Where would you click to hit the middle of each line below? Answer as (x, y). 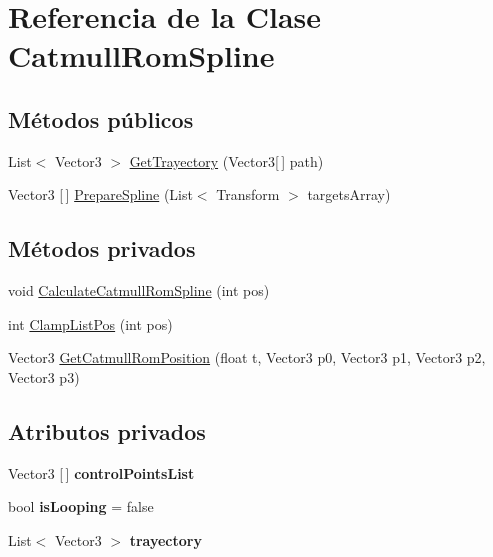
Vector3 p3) (44, 376)
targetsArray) (349, 194)
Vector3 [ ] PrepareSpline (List (100, 194)
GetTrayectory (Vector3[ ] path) (226, 160)
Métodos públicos (101, 118)
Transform (248, 194)
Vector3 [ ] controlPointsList (101, 472)
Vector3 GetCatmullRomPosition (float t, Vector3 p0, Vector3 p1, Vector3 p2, (247, 357)
